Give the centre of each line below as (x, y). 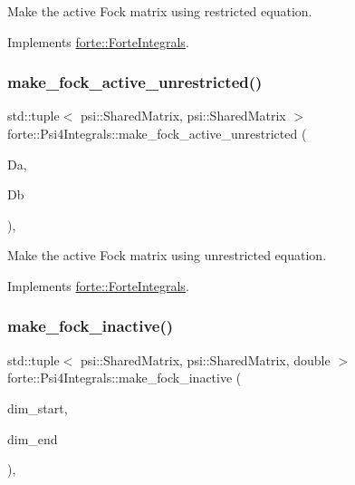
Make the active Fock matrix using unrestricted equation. (167, 255)
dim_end (33, 438)
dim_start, (38, 407)
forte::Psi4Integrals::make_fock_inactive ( (125, 378)
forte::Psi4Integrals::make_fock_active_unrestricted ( (157, 133)
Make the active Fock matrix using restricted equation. (160, 11)
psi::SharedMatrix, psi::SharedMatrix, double (205, 359)
